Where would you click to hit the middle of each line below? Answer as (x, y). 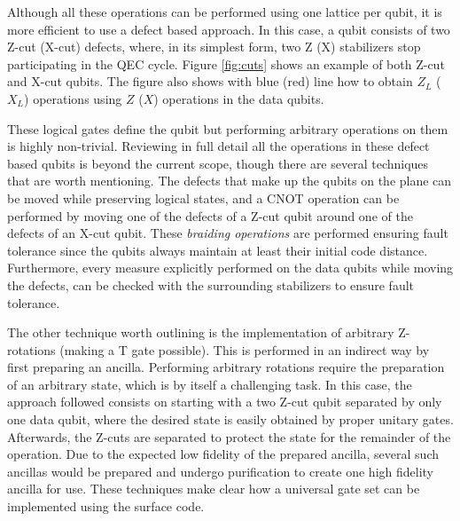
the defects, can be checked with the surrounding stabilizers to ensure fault (211, 284)
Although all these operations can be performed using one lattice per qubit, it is (225, 12)
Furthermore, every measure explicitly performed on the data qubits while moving (230, 268)
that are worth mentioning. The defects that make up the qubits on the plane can (230, 181)
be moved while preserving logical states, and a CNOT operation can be (203, 197)
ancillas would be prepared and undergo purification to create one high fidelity (220, 471)
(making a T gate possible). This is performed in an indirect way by (245, 349)
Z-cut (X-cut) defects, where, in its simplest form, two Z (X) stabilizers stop (214, 47)
